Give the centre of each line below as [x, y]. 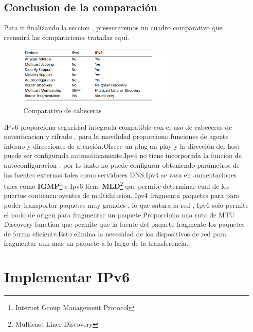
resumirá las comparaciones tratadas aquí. [67, 37]
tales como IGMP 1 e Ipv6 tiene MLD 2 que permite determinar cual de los [117, 185]
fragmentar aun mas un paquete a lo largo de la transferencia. [96, 243]
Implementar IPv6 [67, 277]
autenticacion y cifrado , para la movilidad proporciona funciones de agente [116, 136]
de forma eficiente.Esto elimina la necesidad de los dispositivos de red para [115, 233]
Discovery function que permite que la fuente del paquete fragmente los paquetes [124, 224]
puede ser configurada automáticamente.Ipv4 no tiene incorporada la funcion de [123, 155]
